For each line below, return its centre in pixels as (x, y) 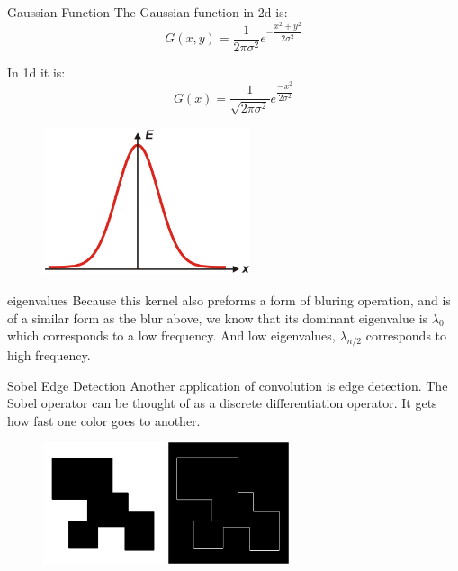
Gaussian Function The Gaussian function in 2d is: (148, 12)
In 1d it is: (36, 72)
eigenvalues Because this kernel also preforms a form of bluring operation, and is (229, 300)
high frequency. (49, 355)
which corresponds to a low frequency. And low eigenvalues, (171, 335)
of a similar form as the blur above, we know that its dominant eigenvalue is (218, 317)
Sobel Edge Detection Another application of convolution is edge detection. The (228, 385)
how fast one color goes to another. (104, 420)
